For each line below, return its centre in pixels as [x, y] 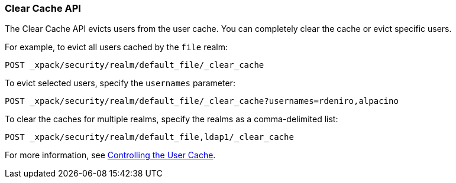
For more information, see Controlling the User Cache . [110, 155]
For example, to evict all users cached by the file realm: [117, 47]
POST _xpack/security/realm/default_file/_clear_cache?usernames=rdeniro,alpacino [202, 101]
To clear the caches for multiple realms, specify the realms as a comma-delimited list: [172, 119]
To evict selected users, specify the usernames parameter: [120, 83]
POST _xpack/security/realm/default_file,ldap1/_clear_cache [149, 137]
